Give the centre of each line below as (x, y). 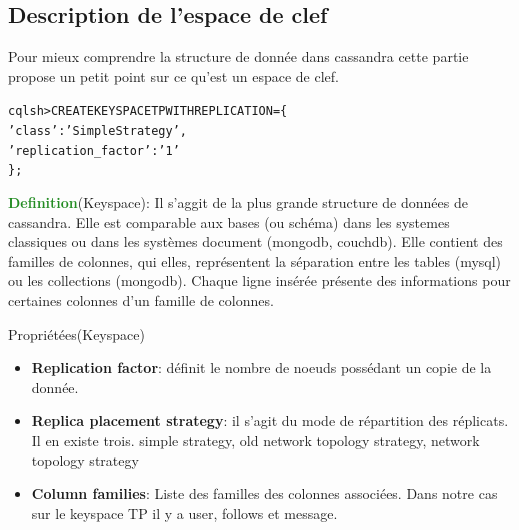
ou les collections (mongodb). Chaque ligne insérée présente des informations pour (259, 280)
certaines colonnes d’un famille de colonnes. (141, 299)
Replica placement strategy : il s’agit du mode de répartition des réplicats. (270, 420)
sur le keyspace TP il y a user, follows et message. (184, 512)
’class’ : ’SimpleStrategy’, (97, 131)
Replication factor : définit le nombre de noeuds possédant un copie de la (261, 367)
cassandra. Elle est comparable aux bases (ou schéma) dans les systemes (229, 221)
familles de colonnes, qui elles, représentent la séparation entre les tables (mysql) (255, 260)
